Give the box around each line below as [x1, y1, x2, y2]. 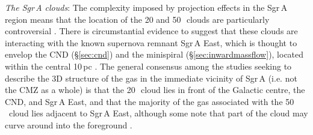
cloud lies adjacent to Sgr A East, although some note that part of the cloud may [8, 107, 308, 119]
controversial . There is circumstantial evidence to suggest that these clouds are [5, 25, 298, 37]
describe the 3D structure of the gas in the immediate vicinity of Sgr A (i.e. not [5, 71, 297, 84]
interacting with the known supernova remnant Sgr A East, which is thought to [5, 36, 297, 49]
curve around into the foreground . [5, 118, 132, 131]
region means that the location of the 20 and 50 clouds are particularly [5, 13, 270, 25]
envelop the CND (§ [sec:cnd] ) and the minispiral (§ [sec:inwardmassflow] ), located [5, 48, 304, 61]
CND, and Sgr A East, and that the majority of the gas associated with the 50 [5, 95, 294, 107]
